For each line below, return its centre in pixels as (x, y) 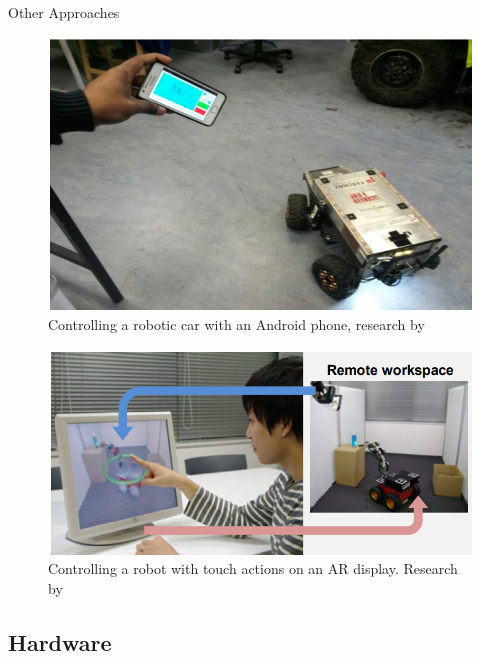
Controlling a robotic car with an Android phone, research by (236, 323)
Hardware (60, 641)
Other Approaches (64, 12)
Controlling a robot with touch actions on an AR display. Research (253, 568)
